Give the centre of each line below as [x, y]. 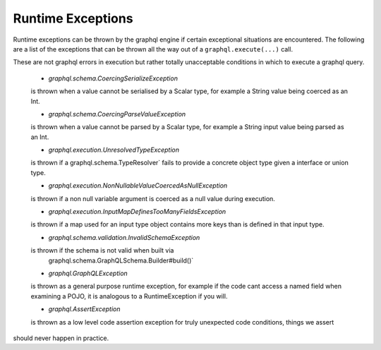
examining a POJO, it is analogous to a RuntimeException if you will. [129, 296]
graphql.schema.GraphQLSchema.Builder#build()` [121, 260]
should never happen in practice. [61, 338]
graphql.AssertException [84, 309]
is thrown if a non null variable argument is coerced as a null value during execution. [153, 198]
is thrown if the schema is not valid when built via [102, 251]
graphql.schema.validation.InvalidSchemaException [124, 237]
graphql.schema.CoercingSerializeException [113, 78]
